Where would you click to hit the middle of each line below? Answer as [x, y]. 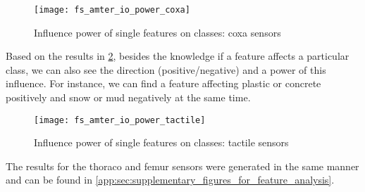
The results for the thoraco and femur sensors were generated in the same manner [182, 166]
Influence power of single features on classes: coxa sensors [157, 32]
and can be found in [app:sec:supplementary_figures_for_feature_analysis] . [170, 180]
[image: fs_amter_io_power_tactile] [120, 120]
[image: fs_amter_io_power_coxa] [112, 10]
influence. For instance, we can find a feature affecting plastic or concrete [163, 83]
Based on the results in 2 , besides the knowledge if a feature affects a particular [178, 56]
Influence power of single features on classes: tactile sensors [161, 142]
